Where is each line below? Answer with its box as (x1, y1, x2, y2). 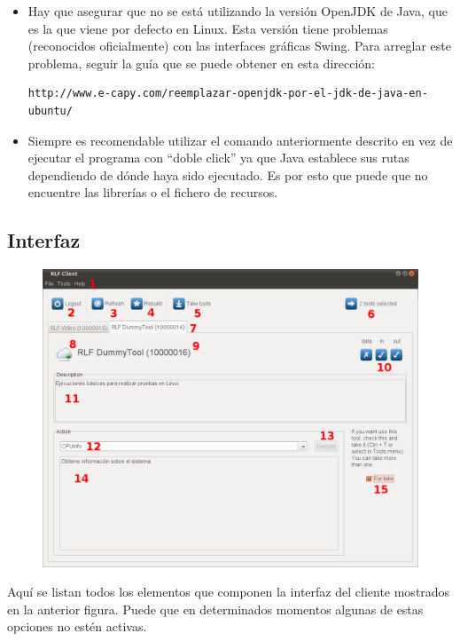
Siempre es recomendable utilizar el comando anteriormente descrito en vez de (27, 131, 453, 149)
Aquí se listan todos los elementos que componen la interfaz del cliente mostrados (7, 582, 450, 601)
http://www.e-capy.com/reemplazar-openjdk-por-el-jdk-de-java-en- (27, 87, 428, 100)
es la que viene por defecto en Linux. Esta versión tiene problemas (27, 19, 388, 37)
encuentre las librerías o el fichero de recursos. (27, 183, 278, 202)
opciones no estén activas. (7, 617, 147, 636)
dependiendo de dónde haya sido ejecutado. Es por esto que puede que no (27, 165, 428, 184)
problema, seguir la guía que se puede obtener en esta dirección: (27, 53, 375, 72)
